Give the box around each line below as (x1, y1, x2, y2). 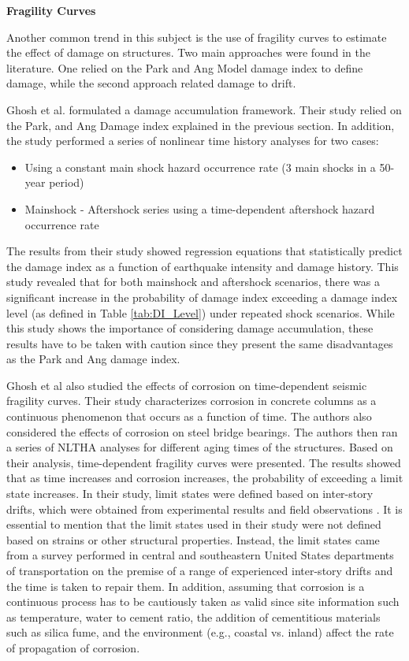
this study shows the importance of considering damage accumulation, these (6, 320, 374, 336)
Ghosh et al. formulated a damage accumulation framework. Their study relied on (6, 101, 402, 117)
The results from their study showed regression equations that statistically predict (6, 243, 403, 259)
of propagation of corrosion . (6, 639, 140, 655)
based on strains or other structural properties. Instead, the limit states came (6, 531, 380, 548)
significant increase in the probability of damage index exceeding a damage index (6, 288, 398, 305)
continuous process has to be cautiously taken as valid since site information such (6, 593, 400, 610)
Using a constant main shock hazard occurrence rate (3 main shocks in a (24, 158, 376, 175)
